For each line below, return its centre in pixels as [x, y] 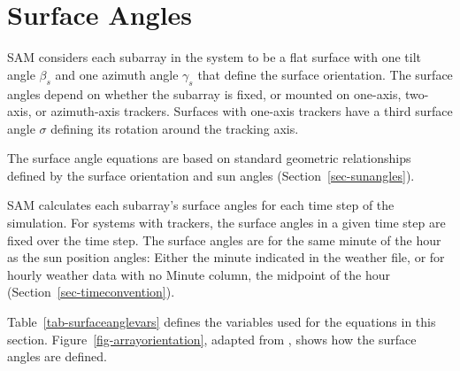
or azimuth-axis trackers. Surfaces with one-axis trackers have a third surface [244, 111]
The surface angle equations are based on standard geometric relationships [209, 158]
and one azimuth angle [117, 74]
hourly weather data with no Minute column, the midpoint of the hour [199, 274]
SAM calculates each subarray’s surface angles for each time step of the [201, 205]
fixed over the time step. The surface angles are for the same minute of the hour [224, 240]
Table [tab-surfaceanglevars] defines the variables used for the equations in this [222, 322]
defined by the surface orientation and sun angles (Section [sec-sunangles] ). [211, 175]
